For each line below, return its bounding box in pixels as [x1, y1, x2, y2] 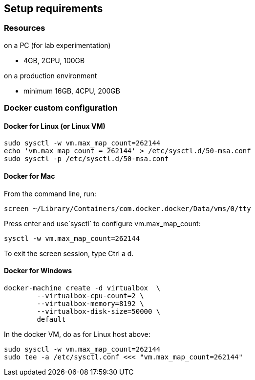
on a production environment [4, 71, 97, 80]
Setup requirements [4, 2, 103, 15]
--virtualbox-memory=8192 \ [37, 299, 144, 308]
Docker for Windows [4, 266, 72, 275]
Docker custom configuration [4, 103, 118, 113]
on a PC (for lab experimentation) [4, 41, 111, 49]
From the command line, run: [4, 189, 97, 198]
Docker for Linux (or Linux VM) [4, 121, 106, 130]
